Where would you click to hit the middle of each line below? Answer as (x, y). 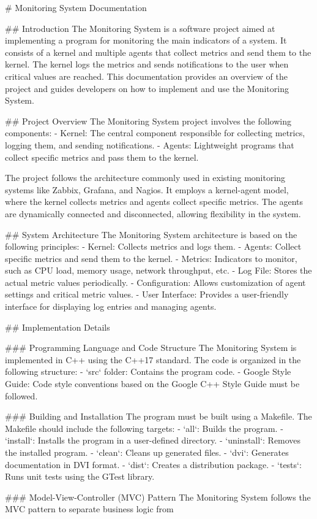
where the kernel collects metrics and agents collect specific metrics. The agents (154, 202)
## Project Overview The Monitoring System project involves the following (148, 121)
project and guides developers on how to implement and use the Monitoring (147, 88)
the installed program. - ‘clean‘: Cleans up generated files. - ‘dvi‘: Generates (147, 452)
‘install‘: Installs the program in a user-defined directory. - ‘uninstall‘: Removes (153, 440)
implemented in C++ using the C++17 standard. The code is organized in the (153, 359)
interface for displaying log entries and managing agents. (111, 306)
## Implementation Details (58, 327)
